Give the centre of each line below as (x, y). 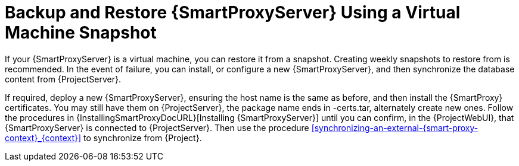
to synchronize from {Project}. (143, 138)
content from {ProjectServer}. (63, 79)
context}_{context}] (43, 138)
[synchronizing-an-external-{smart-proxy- (395, 127)
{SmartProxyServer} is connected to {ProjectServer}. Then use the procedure (157, 127)
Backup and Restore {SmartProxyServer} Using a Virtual (233, 12)
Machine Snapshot (81, 33)
